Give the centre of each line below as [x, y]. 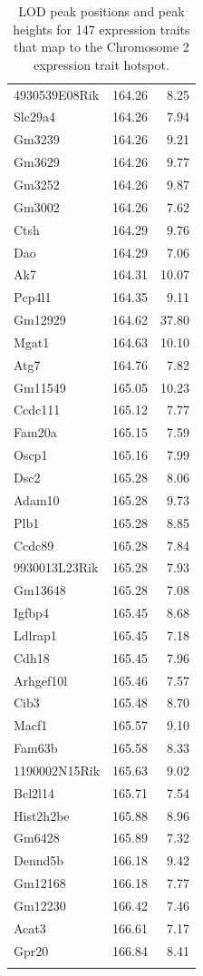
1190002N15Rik [57, 770]
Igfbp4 [31, 613]
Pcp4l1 [33, 297]
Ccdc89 [34, 545]
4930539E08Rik [57, 94]
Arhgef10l [41, 680]
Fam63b [36, 748]
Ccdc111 [37, 410]
